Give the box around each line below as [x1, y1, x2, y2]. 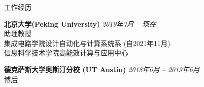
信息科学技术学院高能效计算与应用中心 [4, 47, 128, 58]
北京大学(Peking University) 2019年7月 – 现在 [4, 18, 156, 29]
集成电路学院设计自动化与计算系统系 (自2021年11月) [4, 38, 170, 48]
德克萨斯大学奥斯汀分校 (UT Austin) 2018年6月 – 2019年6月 [4, 64, 200, 74]
